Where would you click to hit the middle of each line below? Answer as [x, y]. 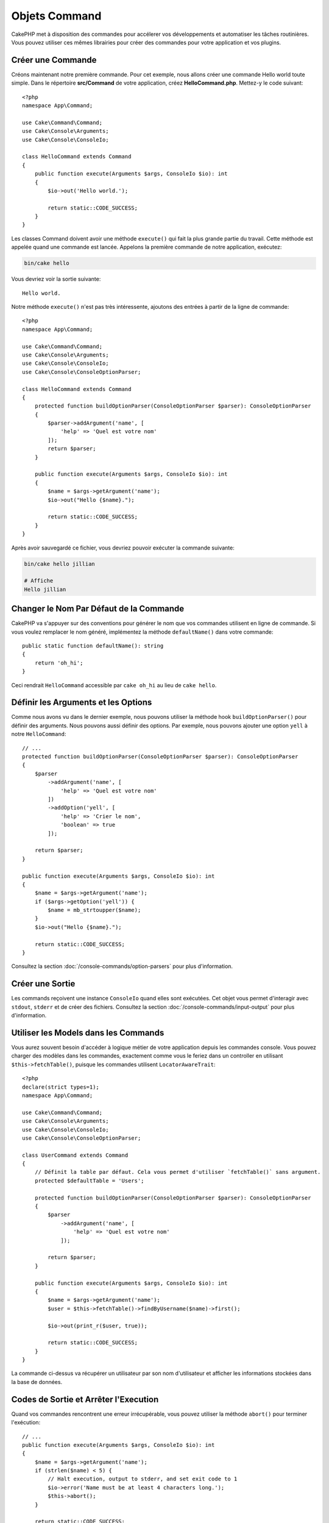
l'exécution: [26, 1422]
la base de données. [37, 1382]
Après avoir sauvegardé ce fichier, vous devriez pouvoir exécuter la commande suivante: [123, 548]
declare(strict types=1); [61, 1087]
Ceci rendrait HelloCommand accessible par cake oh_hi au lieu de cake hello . [114, 685]
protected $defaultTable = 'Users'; [89, 1181]
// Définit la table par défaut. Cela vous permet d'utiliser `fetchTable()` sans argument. [178, 1172]
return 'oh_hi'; [59, 663]
